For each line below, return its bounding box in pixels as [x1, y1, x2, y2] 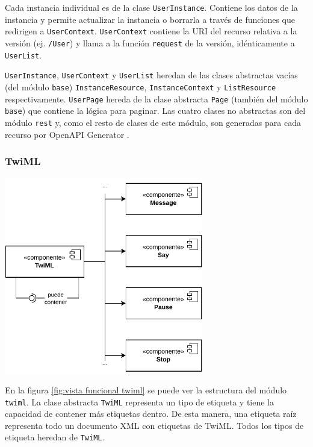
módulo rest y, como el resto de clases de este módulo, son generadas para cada [5, 116, 301, 128]
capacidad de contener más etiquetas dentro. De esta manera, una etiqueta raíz [5, 407, 297, 420]
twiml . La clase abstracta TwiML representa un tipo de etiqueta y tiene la [5, 395, 274, 408]
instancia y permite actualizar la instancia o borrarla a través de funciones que [5, 13, 295, 25]
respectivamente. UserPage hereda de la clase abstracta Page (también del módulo [5, 92, 308, 105]
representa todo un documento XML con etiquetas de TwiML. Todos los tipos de [5, 419, 304, 431]
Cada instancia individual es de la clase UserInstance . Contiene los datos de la [5, 1, 298, 13]
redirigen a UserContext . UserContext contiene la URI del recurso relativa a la [5, 25, 297, 37]
